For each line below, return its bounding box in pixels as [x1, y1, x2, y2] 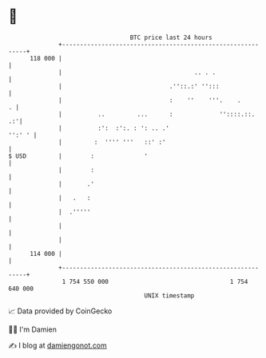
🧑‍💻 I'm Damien [8, 325, 58, 334]
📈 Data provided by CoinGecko [8, 306, 113, 316]
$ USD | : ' [8, 151, 149, 160]
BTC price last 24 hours [129, 33, 213, 41]
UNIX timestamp [144, 291, 195, 300]
